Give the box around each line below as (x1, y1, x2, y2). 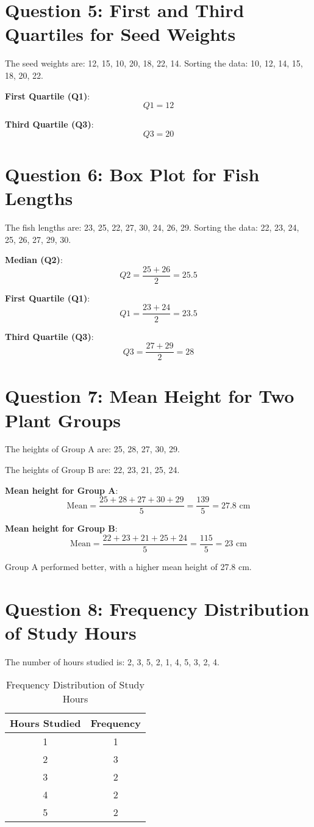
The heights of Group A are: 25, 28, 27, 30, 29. (5, 442, 180, 455)
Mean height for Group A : (5, 483, 118, 496)
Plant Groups (5, 407, 121, 432)
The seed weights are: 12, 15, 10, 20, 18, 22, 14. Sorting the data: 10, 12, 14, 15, (5, 57, 303, 70)
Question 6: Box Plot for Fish (5, 161, 260, 186)
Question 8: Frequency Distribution (5, 596, 309, 621)
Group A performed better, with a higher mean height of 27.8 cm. (5, 560, 252, 572)
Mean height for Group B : (5, 522, 118, 535)
